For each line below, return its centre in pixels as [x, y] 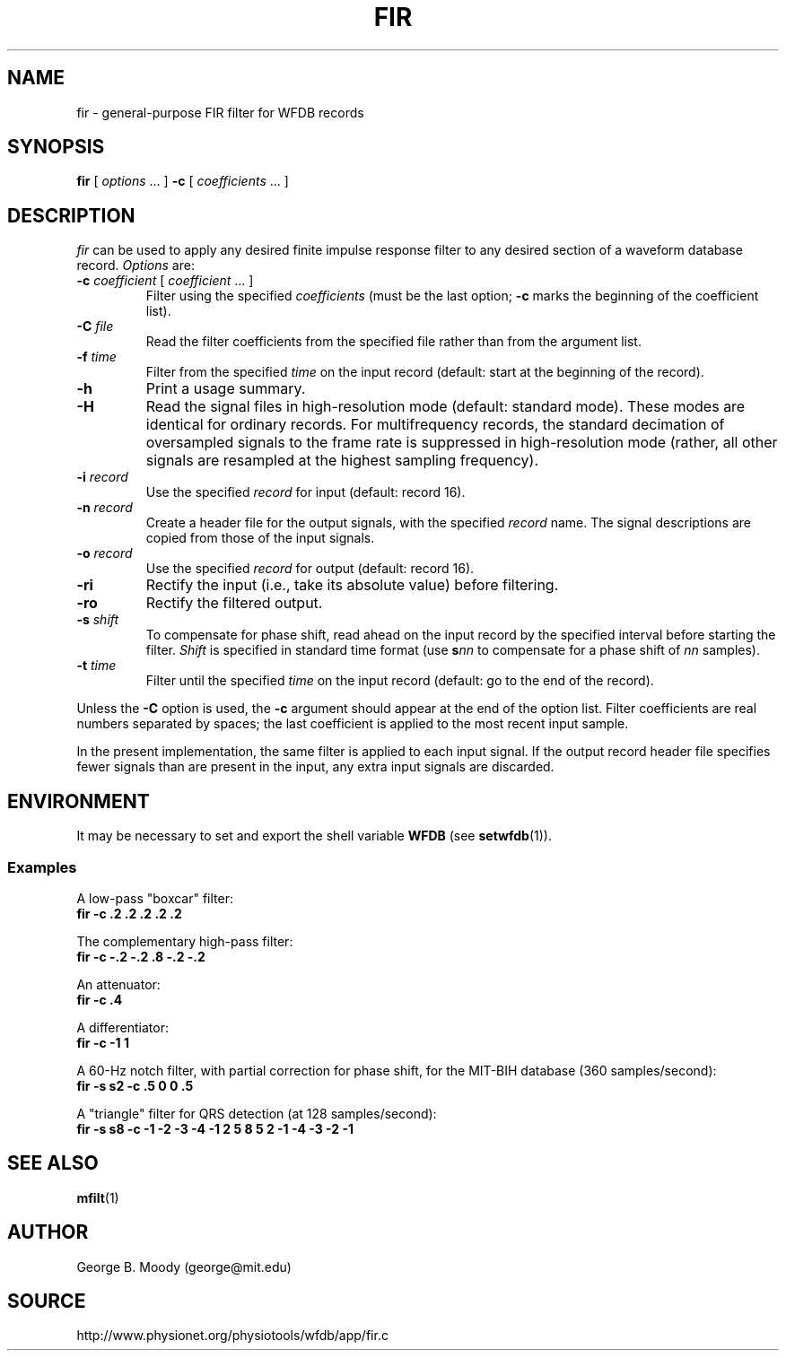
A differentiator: [122, 1027]
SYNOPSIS [56, 147]
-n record [105, 508]
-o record [105, 553]
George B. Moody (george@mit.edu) [184, 1267]
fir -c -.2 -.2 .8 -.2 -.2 [141, 956]
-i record [102, 477]
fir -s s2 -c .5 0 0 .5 [135, 1085]
